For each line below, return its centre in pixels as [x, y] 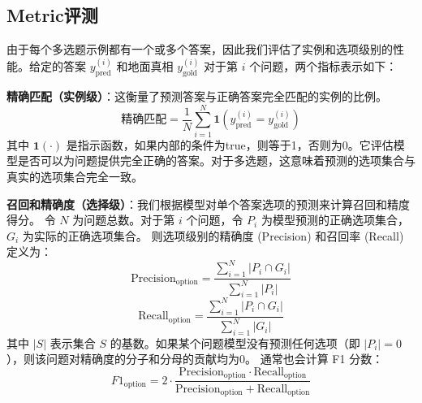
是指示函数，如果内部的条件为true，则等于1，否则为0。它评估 [230, 144]
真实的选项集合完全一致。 [75, 176]
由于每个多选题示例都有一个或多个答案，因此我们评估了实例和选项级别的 [200, 49]
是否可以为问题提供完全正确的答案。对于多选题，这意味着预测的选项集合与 [216, 160]
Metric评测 [52, 15]
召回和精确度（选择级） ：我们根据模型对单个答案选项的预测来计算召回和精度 [208, 204]
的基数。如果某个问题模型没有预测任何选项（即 [235, 342]
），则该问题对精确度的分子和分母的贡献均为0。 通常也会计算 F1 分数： [195, 359]
